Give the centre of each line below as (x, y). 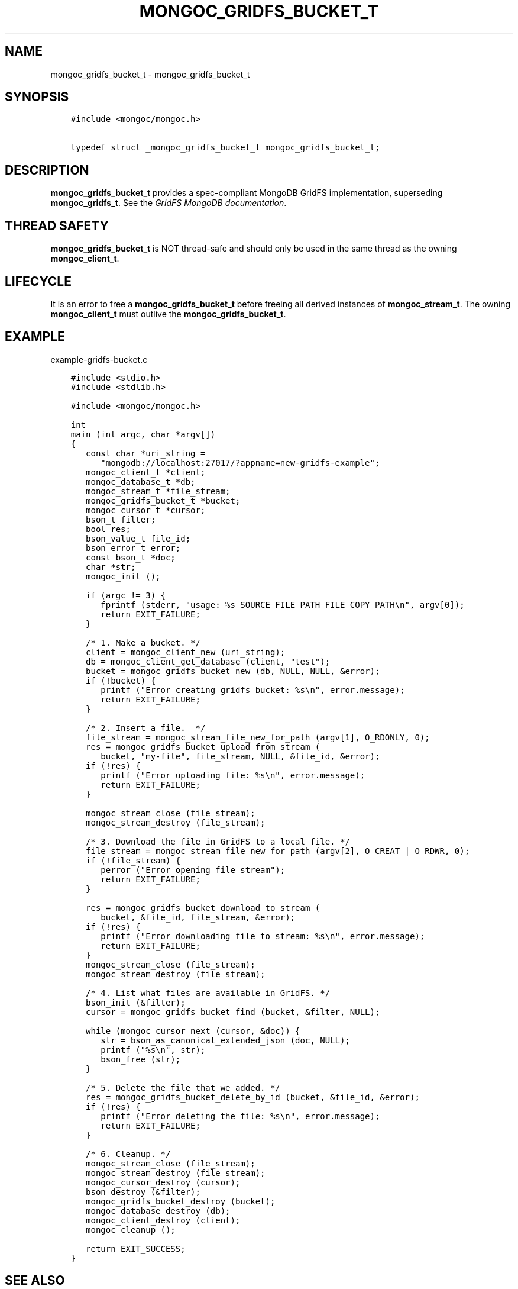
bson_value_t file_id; (138, 538)
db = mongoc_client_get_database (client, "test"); (208, 661)
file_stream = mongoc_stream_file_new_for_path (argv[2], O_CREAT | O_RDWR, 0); (278, 851)
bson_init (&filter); (136, 1002)
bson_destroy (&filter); (143, 1192)
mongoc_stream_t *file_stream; (158, 491)
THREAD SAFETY (57, 225)
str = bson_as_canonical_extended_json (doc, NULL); (225, 1040)
